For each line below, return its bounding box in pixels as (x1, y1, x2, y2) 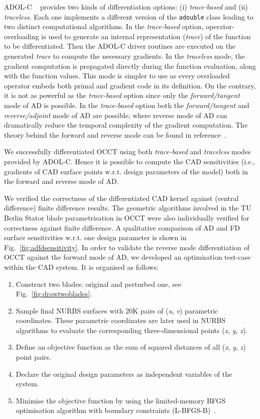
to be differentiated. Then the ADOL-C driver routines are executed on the (4, 41, 236, 51)
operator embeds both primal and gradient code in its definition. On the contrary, (4, 80, 256, 90)
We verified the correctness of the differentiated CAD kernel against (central (4, 192, 239, 203)
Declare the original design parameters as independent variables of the (16, 368, 232, 379)
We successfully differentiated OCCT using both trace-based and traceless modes (4, 146, 251, 157)
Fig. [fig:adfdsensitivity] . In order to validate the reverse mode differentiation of (4, 242, 249, 252)
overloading (4, 31, 39, 41)
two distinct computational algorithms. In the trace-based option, (4, 21, 204, 32)
